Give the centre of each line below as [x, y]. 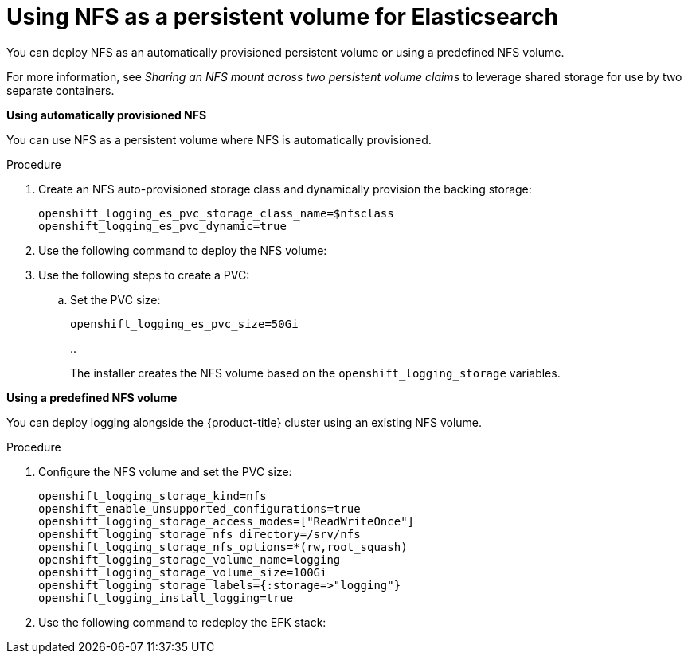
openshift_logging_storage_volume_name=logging [190, 559]
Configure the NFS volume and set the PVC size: [165, 471]
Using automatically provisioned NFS [107, 115]
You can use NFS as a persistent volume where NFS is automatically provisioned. [219, 139]
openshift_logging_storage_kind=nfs [152, 496]
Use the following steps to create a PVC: [144, 275]
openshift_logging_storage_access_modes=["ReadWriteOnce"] [227, 521]
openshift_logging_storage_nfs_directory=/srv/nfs [199, 534]
